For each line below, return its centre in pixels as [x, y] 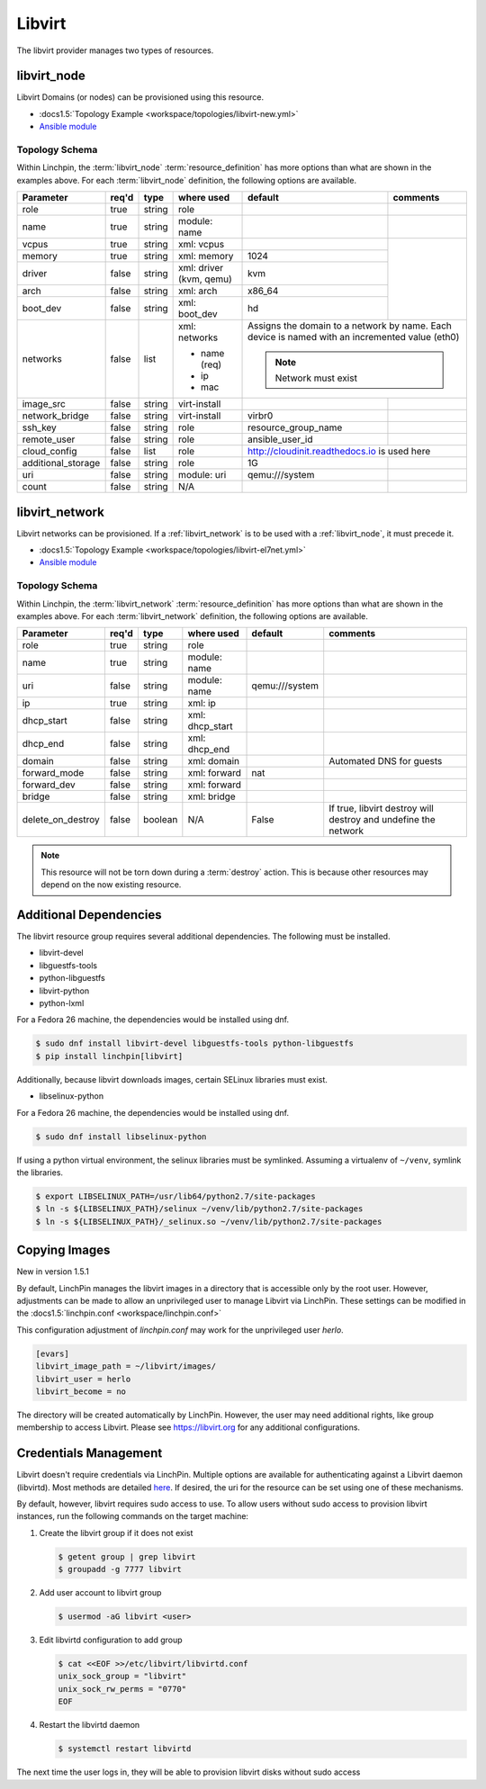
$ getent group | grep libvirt [127, 1556]
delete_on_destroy [61, 820]
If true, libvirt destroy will [381, 808]
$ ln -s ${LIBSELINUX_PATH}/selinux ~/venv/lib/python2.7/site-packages [199, 1209]
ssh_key [40, 427]
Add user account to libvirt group [100, 1593]
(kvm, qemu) [206, 279]
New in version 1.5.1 [53, 1272]
